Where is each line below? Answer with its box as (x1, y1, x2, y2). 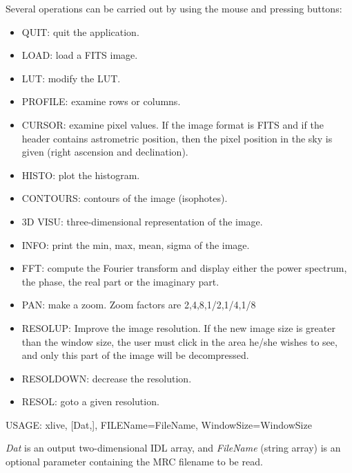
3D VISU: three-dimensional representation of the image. (21, 214, 263, 228)
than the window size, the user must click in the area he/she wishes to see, (21, 334, 338, 349)
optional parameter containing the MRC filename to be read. (6, 454, 263, 469)
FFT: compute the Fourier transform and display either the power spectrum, (21, 261, 347, 275)
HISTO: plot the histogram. (21, 167, 140, 182)
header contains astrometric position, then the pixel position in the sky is (21, 131, 333, 145)
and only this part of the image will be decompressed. (21, 348, 249, 362)
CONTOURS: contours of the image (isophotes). (21, 191, 228, 205)
